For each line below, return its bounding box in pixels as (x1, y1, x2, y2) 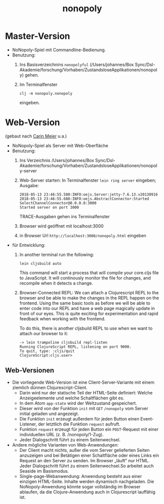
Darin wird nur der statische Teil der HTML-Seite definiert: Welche (19, 390, 153, 395)
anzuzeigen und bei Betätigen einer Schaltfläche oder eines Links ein (19, 452, 159, 458)
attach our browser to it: (19, 330, 69, 336)
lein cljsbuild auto (19, 261, 62, 266)
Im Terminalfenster (19, 82, 58, 87)
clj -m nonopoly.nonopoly (19, 91, 72, 96)
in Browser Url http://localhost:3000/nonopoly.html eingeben (19, 232, 147, 238)
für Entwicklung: (12, 242, 46, 248)
